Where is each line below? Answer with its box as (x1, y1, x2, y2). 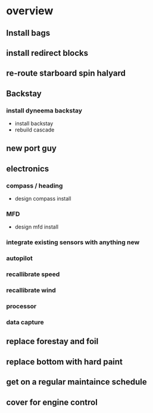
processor (6, 302, 37, 311)
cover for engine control (6, 397, 98, 407)
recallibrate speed (6, 270, 60, 279)
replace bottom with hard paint (6, 356, 123, 367)
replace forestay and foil (6, 336, 99, 346)
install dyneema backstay (6, 106, 82, 114)
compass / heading (6, 182, 63, 190)
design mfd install (14, 223, 58, 230)
